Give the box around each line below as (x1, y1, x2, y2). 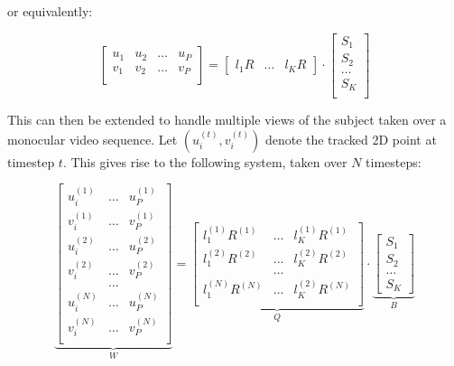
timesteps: (366, 152, 422, 171)
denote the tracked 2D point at (264, 129, 437, 148)
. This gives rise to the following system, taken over (62, 152, 347, 171)
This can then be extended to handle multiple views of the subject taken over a (7, 110, 447, 129)
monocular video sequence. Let (7, 129, 178, 148)
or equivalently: (7, 2, 93, 20)
